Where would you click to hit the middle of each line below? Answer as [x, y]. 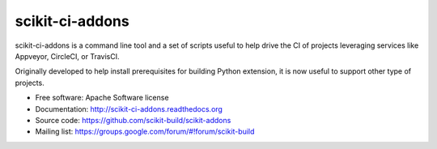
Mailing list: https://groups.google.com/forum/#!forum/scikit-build [145, 132]
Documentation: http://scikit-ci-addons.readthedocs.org [129, 109]
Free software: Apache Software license [102, 98]
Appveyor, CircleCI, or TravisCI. [67, 56]
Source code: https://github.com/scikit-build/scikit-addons [133, 120]
